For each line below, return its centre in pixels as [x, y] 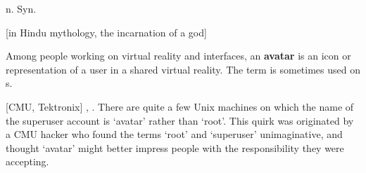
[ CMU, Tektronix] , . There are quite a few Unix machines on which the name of [180, 106]
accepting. [27, 161]
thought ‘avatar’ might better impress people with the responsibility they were [175, 147]
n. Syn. [21, 8]
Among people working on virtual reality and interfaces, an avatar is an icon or [178, 56]
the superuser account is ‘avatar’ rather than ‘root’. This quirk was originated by [180, 120]
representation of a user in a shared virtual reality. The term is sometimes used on [183, 69]
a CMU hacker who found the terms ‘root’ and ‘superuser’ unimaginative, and [174, 134]
